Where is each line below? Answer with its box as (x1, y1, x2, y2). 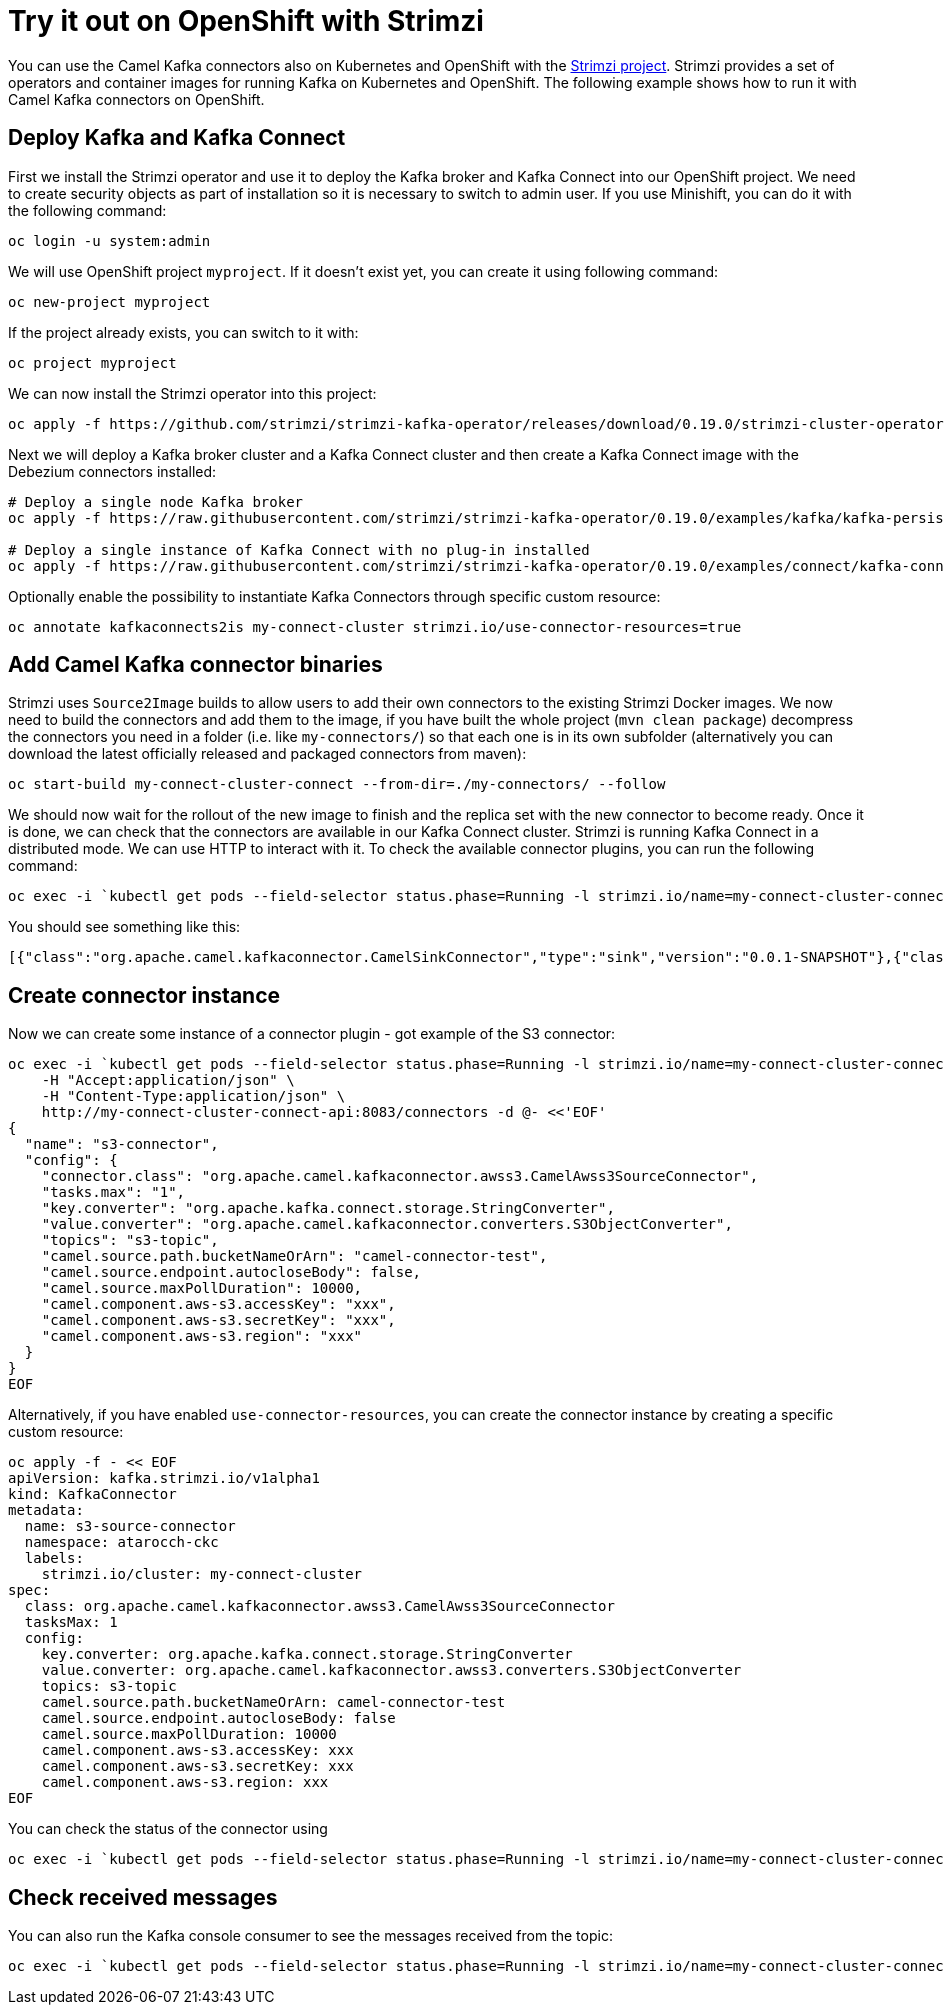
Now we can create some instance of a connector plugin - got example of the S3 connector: (8, 1025, 616, 1043)
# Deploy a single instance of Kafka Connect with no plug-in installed (8, 541, 590, 558)
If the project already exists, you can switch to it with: (8, 323, 359, 341)
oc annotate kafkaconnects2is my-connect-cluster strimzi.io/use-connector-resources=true (8, 618, 742, 635)
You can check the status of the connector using (8, 1820, 328, 1838)
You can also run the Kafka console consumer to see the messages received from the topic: (8, 1927, 613, 1945)
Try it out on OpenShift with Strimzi (8, 4, 484, 38)
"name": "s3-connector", (24, 1136, 219, 1153)
